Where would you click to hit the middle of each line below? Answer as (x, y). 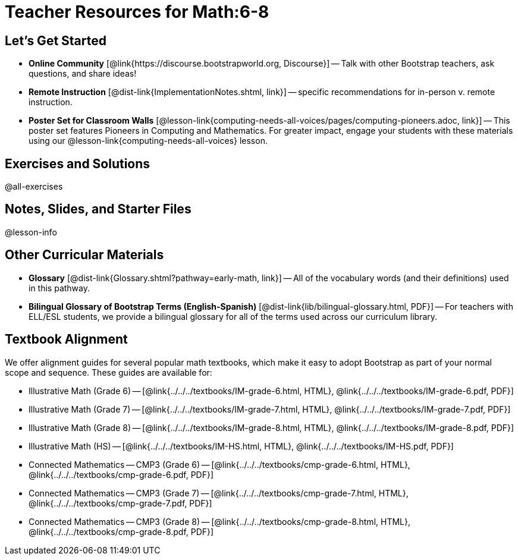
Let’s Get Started (56, 40)
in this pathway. (59, 288)
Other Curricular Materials (84, 255)
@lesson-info (31, 232)
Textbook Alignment (66, 339)
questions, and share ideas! (83, 74)
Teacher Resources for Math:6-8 (137, 12)
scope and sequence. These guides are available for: (109, 372)
